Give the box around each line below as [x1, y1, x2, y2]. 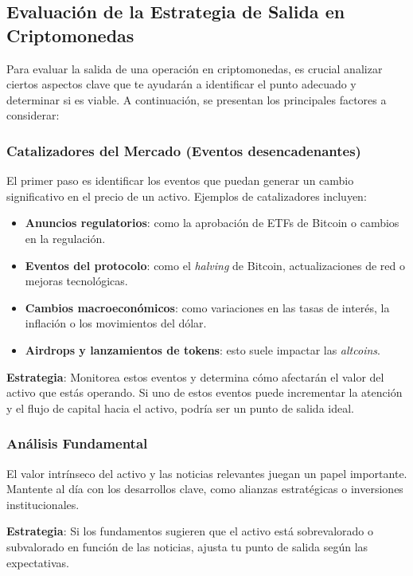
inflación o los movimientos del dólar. [25, 315, 207, 331]
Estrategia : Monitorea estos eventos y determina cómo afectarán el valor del [6, 368, 384, 385]
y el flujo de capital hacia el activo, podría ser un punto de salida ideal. [6, 399, 354, 416]
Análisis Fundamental [6, 433, 148, 453]
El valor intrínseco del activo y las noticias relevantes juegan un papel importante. [6, 464, 407, 481]
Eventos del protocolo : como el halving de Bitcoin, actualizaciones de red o [25, 257, 405, 273]
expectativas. [6, 554, 70, 570]
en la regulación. [25, 229, 106, 246]
